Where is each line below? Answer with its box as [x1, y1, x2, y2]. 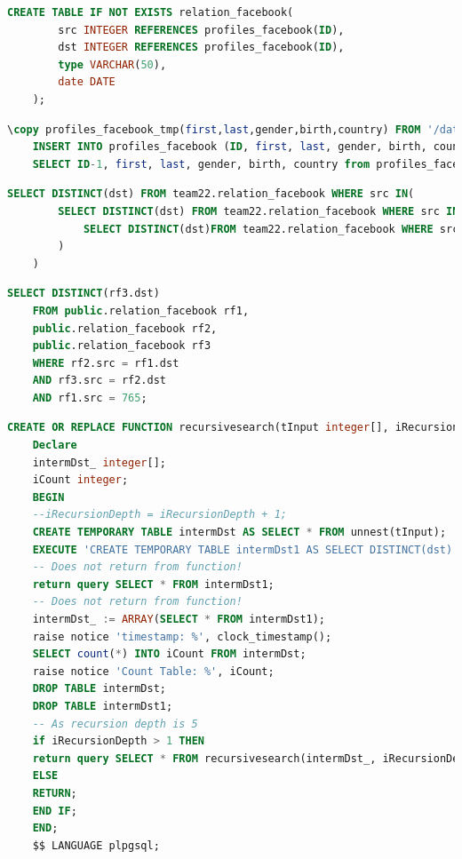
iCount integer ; [32, 473, 129, 487]
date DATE [58, 76, 115, 89]
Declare [32, 439, 77, 452]
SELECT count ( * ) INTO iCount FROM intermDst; [32, 648, 307, 661]
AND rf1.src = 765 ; [32, 391, 147, 404]
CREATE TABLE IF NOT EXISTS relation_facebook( [7, 6, 294, 19]
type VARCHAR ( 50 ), [58, 58, 167, 71]
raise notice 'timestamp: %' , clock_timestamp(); [32, 630, 332, 643]
